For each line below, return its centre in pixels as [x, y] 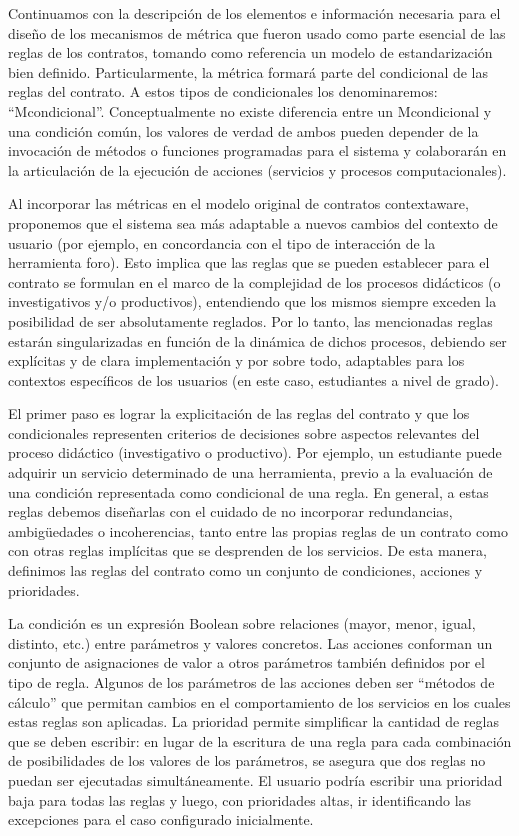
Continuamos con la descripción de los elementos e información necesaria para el [254, 13]
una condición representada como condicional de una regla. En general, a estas [248, 491]
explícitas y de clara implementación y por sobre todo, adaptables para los [236, 360]
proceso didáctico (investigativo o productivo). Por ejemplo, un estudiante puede [255, 452]
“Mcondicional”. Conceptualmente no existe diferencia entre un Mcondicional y [250, 110]
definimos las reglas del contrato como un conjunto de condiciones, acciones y [245, 570]
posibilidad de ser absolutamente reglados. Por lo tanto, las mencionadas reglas [250, 320]
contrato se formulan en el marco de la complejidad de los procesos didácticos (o [254, 281]
